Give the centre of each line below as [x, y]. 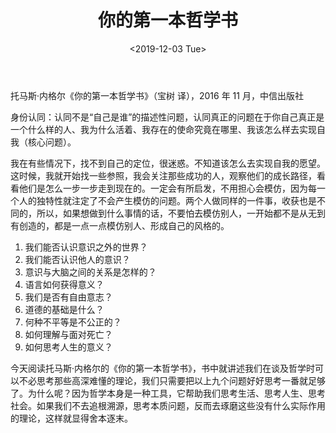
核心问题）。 [52, 142]
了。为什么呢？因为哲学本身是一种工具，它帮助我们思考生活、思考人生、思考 [168, 393]
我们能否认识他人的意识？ [77, 259]
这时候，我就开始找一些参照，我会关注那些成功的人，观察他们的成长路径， [163, 175]
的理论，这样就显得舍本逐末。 [71, 418]
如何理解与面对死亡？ [68, 334]
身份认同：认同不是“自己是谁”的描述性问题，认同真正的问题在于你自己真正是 [167, 117]
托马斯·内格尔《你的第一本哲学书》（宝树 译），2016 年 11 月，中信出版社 [157, 95]
